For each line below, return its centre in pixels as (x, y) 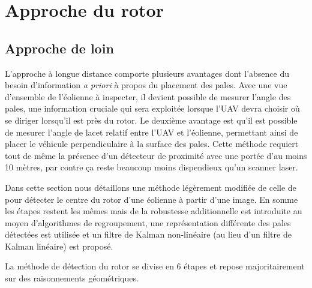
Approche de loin (59, 48)
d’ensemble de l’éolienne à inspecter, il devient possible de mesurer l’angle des (148, 96)
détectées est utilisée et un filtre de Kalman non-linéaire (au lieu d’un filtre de (148, 234)
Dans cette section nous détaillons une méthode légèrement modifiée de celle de (151, 187)
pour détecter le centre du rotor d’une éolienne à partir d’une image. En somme (151, 199)
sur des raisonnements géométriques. (72, 278)
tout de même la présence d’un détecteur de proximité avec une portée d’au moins (156, 155)
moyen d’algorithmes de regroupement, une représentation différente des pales (148, 222)
